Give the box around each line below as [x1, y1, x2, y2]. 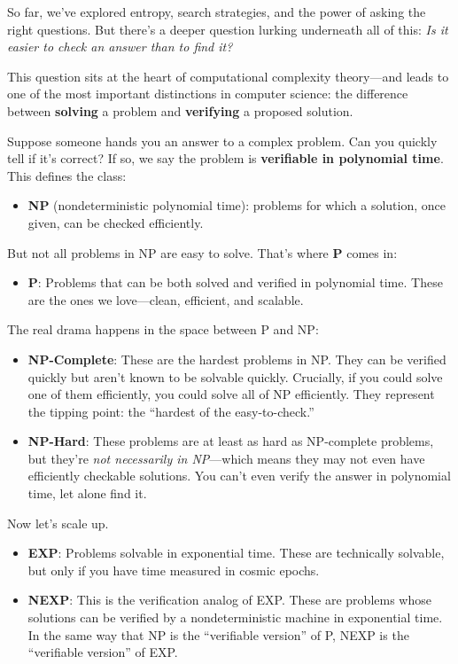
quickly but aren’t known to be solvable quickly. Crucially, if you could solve [27, 367, 443, 386]
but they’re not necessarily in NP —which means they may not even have [27, 449, 425, 467]
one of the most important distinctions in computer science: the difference [7, 84, 408, 103]
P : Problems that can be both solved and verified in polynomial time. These [27, 273, 443, 292]
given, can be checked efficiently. [27, 213, 204, 231]
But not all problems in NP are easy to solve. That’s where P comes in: [7, 243, 398, 262]
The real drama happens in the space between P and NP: [7, 320, 319, 339]
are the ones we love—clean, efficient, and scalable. [27, 290, 304, 309]
